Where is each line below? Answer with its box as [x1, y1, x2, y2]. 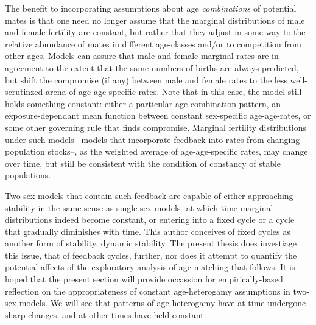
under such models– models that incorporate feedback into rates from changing [5, 133, 300, 145]
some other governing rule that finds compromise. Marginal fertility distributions [5, 121, 306, 133]
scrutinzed [5, 85, 43, 98]
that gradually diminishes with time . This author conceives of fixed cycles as [5, 225, 290, 237]
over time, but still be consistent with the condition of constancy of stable [5, 156, 281, 169]
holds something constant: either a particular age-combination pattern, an [5, 97, 281, 110]
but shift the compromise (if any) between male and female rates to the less [5, 73, 287, 86]
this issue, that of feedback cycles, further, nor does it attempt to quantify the [5, 248, 297, 261]
